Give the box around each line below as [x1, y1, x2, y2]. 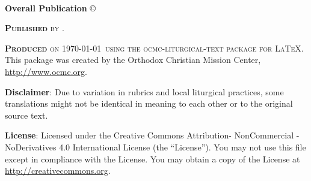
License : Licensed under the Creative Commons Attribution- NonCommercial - [5, 129, 300, 141]
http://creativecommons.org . [5, 164, 111, 177]
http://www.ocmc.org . [5, 65, 87, 77]
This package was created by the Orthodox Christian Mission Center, [5, 53, 261, 66]
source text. [5, 108, 48, 121]
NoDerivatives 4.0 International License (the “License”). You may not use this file [5, 140, 306, 153]
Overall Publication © [5, 1, 96, 14]
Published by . [5, 22, 64, 34]
